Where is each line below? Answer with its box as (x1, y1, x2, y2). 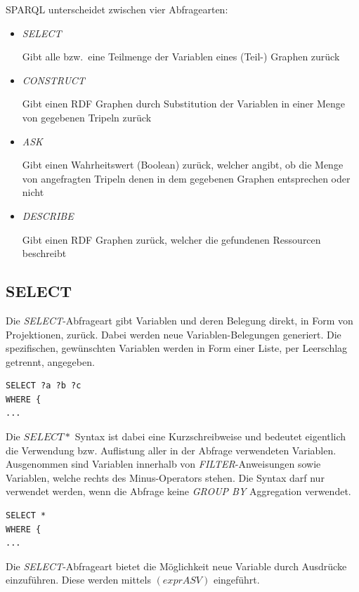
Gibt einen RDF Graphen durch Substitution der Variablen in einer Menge (22, 96, 346, 111)
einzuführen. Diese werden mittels (6, 572, 151, 587)
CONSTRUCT (22, 72, 85, 87)
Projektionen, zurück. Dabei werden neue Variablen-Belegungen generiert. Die (6, 327, 341, 341)
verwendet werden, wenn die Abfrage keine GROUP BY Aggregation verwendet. (6, 484, 351, 499)
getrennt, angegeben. (6, 354, 95, 369)
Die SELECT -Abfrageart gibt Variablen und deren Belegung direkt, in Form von (6, 313, 353, 327)
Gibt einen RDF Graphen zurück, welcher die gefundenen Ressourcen (22, 232, 321, 246)
